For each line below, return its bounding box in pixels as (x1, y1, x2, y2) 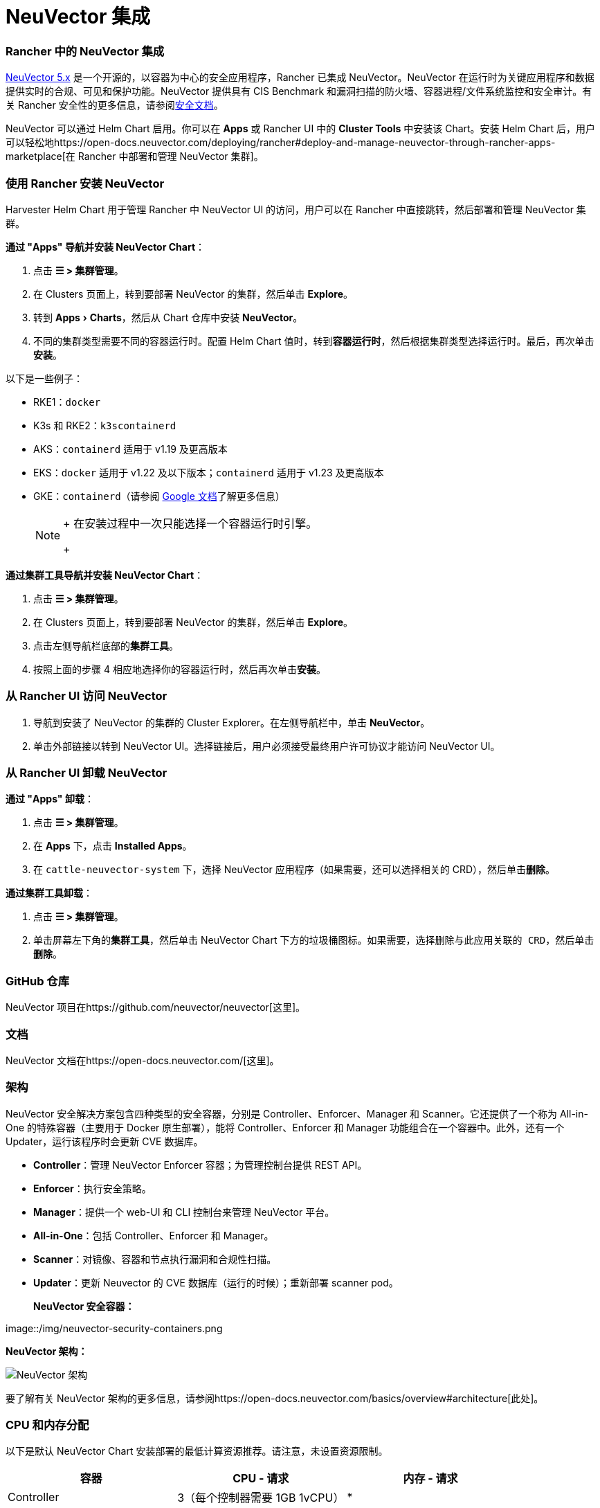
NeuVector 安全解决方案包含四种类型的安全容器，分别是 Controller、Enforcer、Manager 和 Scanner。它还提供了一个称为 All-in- (6, 1107, 588, 1120)
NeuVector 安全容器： (33, 1300, 135, 1312)
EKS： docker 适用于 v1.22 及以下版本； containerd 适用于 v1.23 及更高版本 (33, 466, 384, 478)
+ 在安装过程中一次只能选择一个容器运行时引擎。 (63, 516, 318, 530)
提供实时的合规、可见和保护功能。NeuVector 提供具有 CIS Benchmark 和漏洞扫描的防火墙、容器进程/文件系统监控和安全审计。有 (6, 85, 592, 98)
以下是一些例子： (6, 372, 83, 384)
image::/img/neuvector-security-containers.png (6, 1322, 223, 1334)
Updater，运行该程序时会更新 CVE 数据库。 (6, 1135, 203, 1147)
